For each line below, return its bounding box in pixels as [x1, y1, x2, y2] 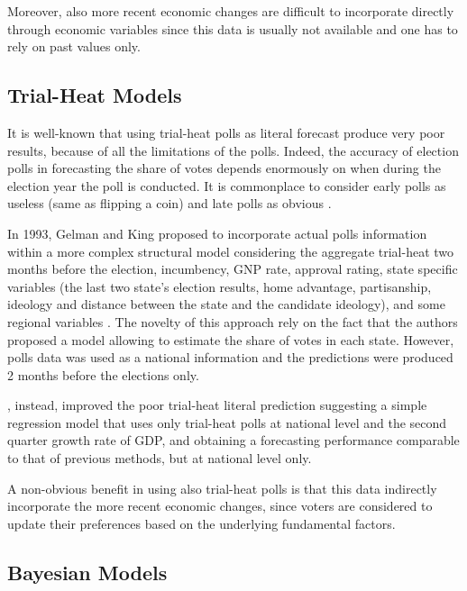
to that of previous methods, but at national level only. [7, 449, 312, 468]
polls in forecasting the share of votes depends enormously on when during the [7, 159, 441, 177]
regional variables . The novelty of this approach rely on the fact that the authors [7, 312, 458, 331]
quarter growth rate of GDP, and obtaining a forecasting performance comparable [7, 431, 460, 450]
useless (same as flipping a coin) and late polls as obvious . [7, 194, 332, 213]
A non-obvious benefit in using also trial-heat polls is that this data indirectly [7, 478, 437, 497]
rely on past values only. [7, 37, 141, 56]
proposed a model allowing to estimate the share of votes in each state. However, [7, 330, 454, 349]
